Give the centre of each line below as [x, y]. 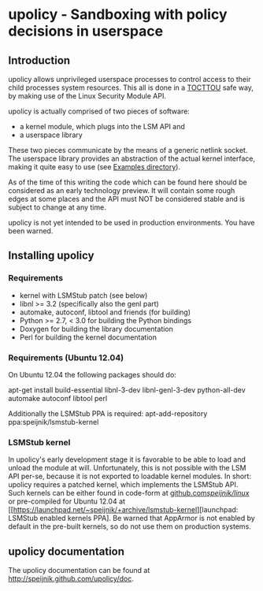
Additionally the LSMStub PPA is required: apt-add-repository [108, 413]
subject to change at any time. [57, 207]
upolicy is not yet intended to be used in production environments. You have [131, 223]
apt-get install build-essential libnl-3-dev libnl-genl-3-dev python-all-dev [127, 390]
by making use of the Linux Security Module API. [87, 96]
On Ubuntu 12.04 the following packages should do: [93, 374]
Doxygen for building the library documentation [96, 329]
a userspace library [51, 135]
